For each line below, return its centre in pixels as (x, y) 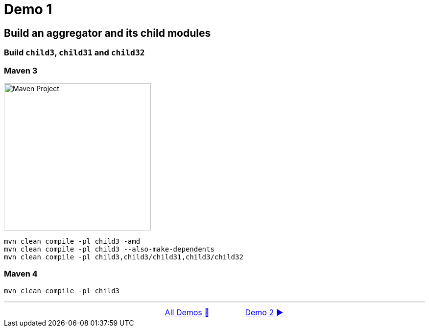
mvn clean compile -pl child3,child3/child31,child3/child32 (124, 257)
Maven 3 (21, 70)
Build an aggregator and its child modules (107, 33)
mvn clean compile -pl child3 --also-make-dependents (109, 249)
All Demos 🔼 (187, 312)
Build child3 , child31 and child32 (74, 53)
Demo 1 (28, 9)
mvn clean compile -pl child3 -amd (72, 241)
